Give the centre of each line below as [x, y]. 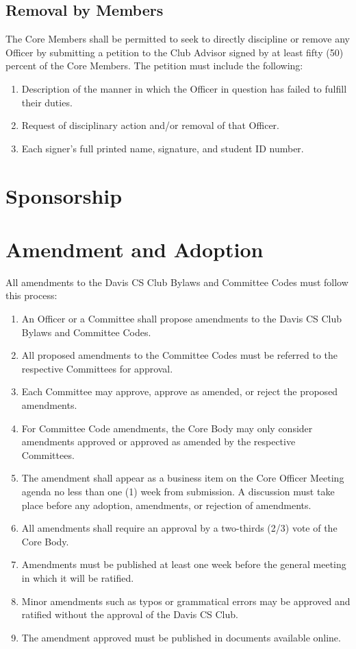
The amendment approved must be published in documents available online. [181, 637]
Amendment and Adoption [135, 249]
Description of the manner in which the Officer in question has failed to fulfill [184, 88]
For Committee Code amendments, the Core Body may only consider [167, 428]
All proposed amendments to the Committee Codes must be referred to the [180, 355]
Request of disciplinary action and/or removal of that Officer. [150, 125]
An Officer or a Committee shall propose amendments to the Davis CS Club [182, 319]
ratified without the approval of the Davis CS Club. [130, 614]
